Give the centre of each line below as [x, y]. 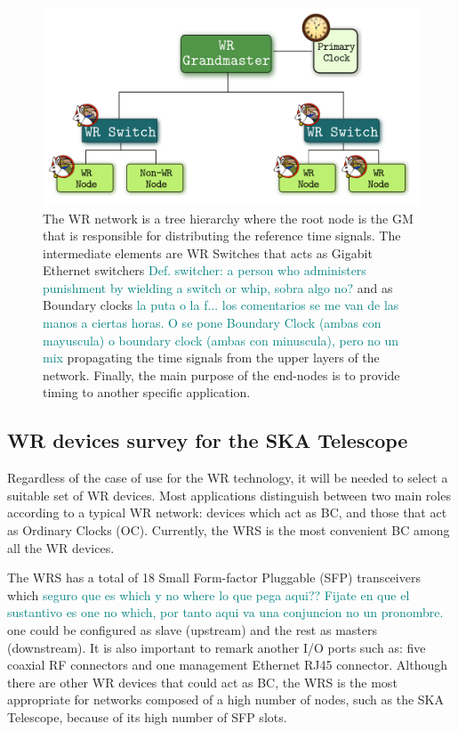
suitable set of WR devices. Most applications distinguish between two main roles [229, 495]
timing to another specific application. [147, 392]
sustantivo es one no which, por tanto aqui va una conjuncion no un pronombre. [225, 612]
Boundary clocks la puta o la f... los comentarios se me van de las [221, 305]
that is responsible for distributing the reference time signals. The [222, 236]
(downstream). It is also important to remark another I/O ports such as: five [217, 647]
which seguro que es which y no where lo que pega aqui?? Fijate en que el [209, 594]
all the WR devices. [61, 547]
